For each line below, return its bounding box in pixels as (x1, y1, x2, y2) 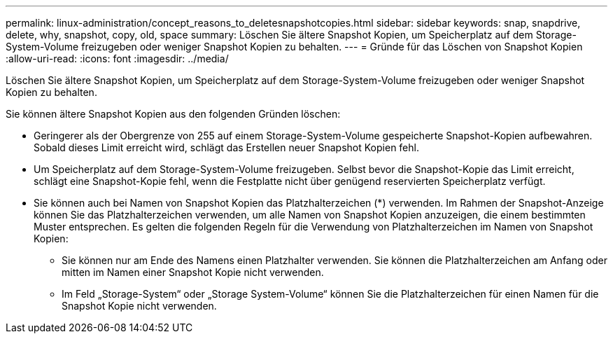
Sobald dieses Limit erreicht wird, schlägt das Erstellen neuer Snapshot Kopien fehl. (34, 141, 419, 153)
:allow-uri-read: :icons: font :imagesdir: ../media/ (6, 53, 229, 64)
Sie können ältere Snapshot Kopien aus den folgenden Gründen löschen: (6, 108, 341, 120)
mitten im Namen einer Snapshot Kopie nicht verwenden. (62, 266, 324, 278)
